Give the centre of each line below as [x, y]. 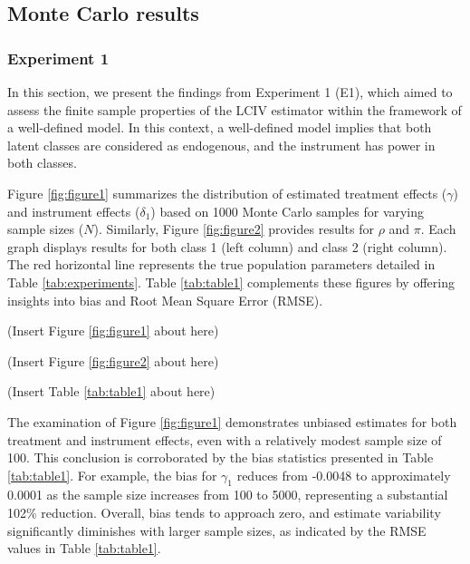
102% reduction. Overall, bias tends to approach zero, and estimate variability [224, 513]
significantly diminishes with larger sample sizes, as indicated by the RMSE [217, 530]
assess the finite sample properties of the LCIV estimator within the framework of [235, 109]
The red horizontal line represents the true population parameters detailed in [221, 264]
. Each [438, 229]
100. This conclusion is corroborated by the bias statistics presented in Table [221, 457]
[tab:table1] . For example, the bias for [112, 475]
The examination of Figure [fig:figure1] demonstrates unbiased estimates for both [232, 421]
